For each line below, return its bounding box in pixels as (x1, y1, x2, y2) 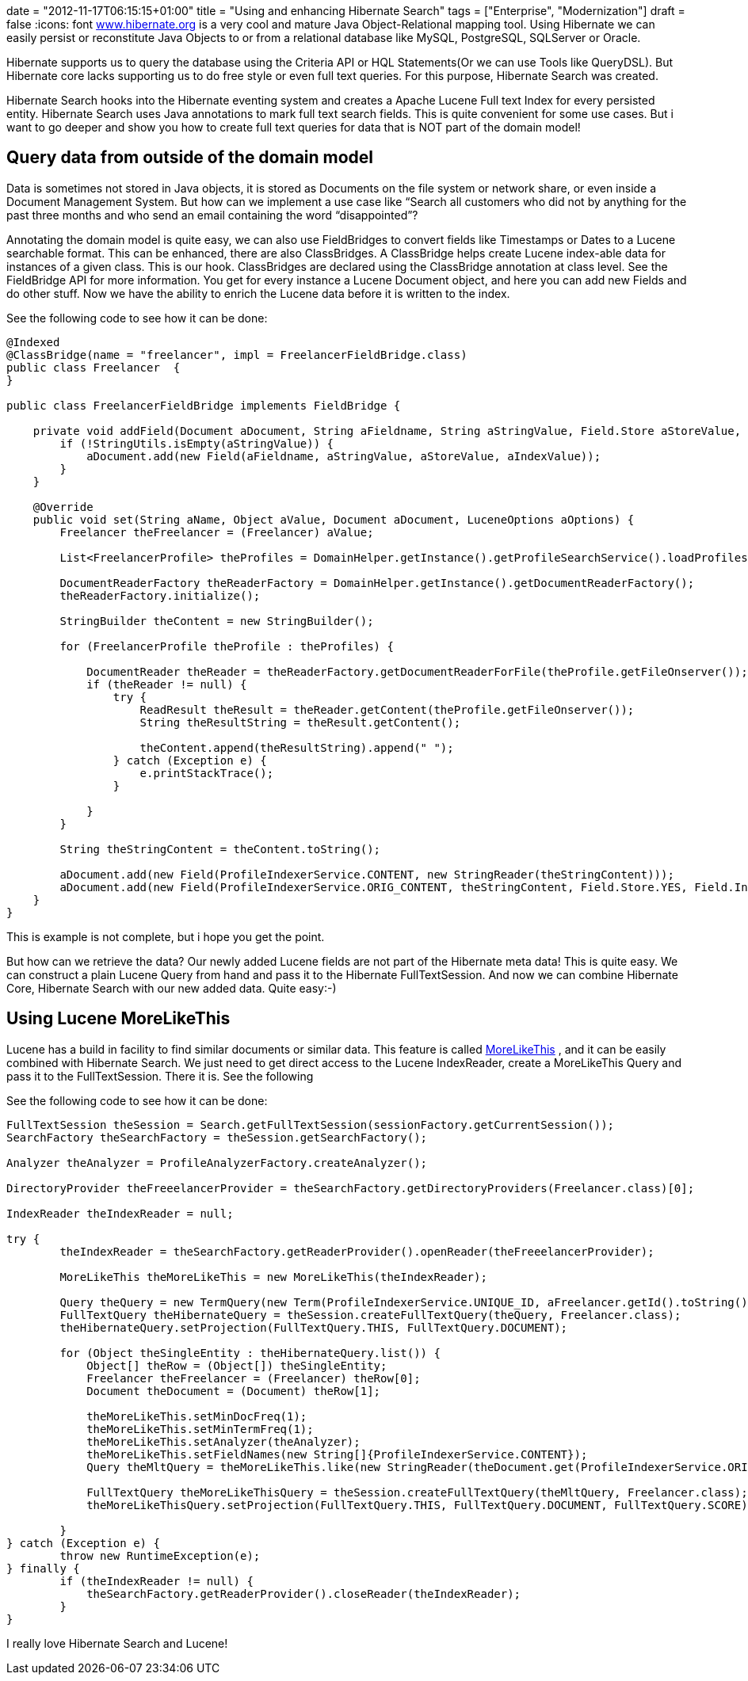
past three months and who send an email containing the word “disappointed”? (6, 208, 418, 222)
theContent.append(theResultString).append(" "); (139, 741, 454, 754)
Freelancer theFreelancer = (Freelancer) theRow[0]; (86, 1371, 421, 1385)
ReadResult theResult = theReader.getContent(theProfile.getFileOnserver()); (139, 703, 635, 716)
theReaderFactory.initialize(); (59, 589, 261, 602)
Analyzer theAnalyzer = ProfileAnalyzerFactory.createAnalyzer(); (6, 1156, 428, 1169)
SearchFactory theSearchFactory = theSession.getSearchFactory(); (6, 1130, 428, 1144)
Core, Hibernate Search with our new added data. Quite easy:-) (6, 981, 337, 995)
